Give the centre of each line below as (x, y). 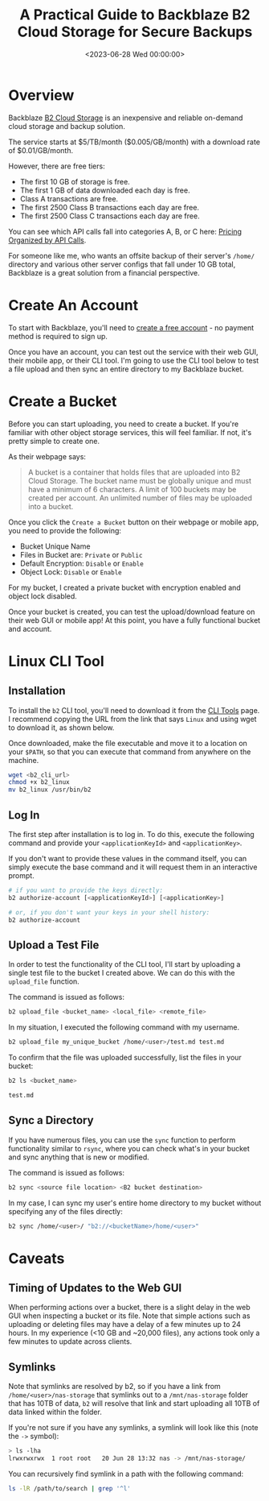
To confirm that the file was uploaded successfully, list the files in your (125, 1058)
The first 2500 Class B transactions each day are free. (109, 207)
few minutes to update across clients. (70, 1341)
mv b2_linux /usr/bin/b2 (50, 790)
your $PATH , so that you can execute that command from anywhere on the (130, 752)
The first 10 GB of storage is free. (75, 181)
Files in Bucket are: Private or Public (81, 554)
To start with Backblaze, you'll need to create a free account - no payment (131, 327)
